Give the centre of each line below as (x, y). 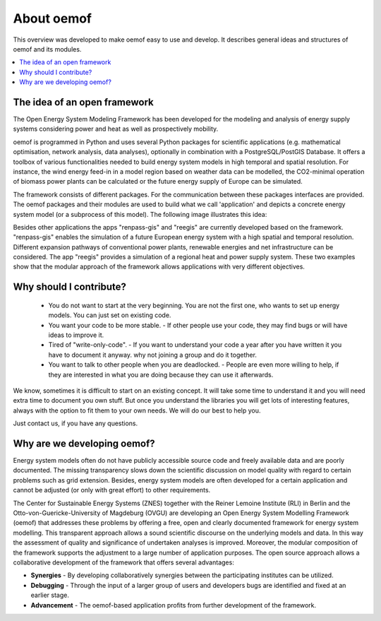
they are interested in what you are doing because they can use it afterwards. (161, 374)
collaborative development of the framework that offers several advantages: (123, 562)
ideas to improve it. (76, 335)
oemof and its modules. (47, 49)
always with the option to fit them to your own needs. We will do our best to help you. (137, 410)
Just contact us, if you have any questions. (75, 423)
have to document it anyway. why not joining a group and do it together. (153, 355)
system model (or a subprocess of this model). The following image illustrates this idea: (140, 214)
